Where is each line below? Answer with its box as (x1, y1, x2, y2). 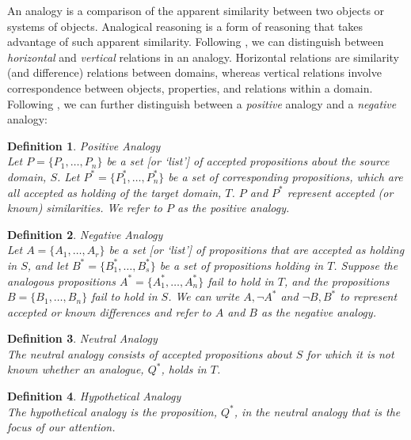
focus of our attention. (7, 419, 116, 435)
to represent (340, 288, 398, 305)
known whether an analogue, (7, 361, 144, 377)
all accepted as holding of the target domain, (7, 184, 222, 200)
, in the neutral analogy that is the (234, 403, 401, 419)
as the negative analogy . (261, 303, 376, 320)
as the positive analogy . (177, 199, 290, 216)
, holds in (161, 361, 207, 377)
